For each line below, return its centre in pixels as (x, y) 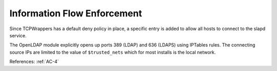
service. (18, 35)
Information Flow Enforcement (76, 13)
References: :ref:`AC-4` (34, 62)
